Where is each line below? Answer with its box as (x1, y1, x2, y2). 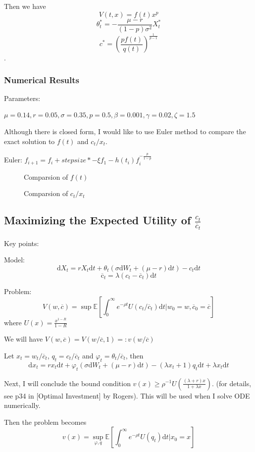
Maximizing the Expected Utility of (4, 212, 191, 228)
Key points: (4, 238, 39, 248)
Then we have (4, 1, 46, 11)
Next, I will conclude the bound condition (4, 378, 131, 388)
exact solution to (4, 136, 55, 146)
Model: (4, 254, 25, 265)
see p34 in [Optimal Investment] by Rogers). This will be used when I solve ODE (4, 390, 250, 401)
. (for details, (212, 378, 252, 388)
